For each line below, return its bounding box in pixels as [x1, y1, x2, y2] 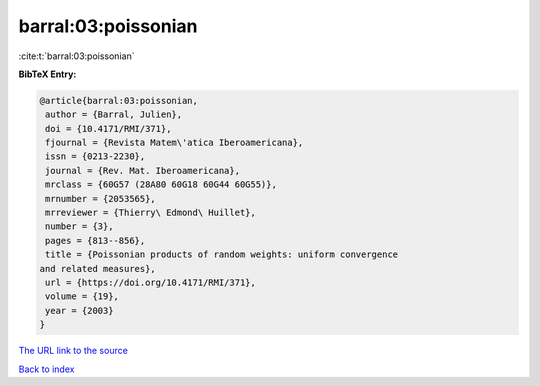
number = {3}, [45, 221, 114, 232]
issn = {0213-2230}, [45, 151, 146, 162]
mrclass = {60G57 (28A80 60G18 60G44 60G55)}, [45, 179, 277, 190]
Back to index [18, 363, 75, 375]
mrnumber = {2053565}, [45, 193, 157, 204]
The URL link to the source [18, 345, 129, 357]
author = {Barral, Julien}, [45, 109, 183, 120]
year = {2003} [45, 305, 114, 316]
